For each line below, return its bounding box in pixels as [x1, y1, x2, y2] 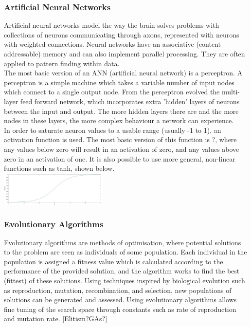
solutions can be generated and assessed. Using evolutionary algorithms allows [4, 294, 237, 305]
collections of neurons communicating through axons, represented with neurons [4, 29, 239, 39]
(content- [196, 39, 223, 49]
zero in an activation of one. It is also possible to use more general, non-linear [4, 153, 235, 163]
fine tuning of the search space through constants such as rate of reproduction [4, 304, 236, 314]
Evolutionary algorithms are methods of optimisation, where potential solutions [4, 237, 241, 247]
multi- [221, 87, 240, 97]
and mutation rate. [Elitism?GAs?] [4, 313, 108, 324]
